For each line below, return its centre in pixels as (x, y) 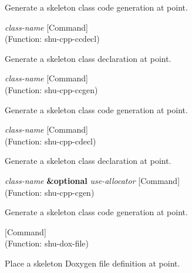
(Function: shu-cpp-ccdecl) (52, 39)
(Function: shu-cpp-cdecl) (50, 141)
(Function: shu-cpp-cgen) (50, 192)
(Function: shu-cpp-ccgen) (51, 89)
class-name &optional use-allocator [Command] (92, 180)
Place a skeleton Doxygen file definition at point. (92, 263)
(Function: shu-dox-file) (47, 243)
